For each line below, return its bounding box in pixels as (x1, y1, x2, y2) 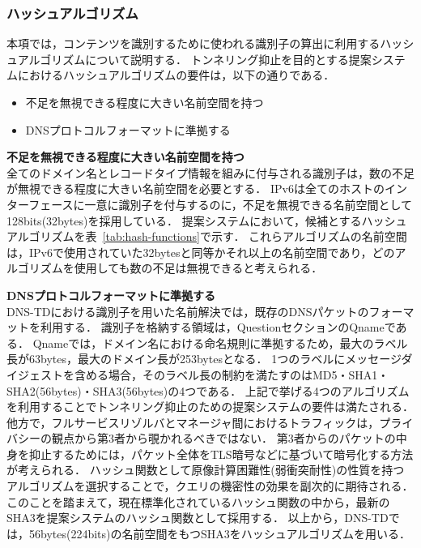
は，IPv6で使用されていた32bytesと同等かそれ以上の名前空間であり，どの (6, 243, 395, 260)
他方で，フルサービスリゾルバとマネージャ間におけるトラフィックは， (6, 413, 380, 430)
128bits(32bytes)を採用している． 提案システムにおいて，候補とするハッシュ (6, 212, 407, 229)
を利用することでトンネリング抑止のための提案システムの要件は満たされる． (6, 398, 414, 415)
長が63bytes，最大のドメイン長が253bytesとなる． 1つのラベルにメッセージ (6, 350, 402, 367)
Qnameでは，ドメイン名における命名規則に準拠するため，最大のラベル (32, 334, 408, 351)
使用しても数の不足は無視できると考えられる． (74, 259, 323, 276)
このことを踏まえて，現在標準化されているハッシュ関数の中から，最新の (6, 493, 390, 510)
